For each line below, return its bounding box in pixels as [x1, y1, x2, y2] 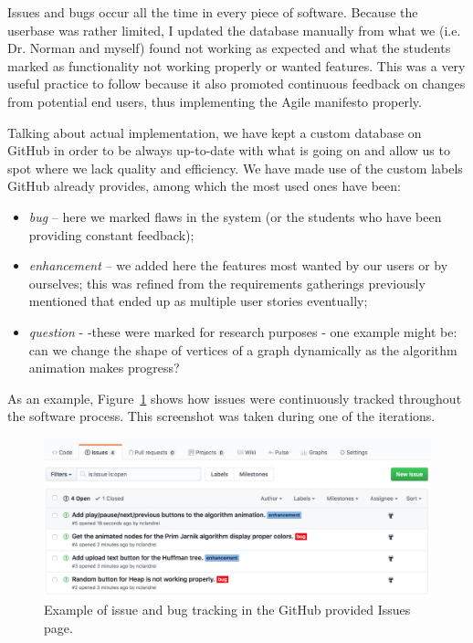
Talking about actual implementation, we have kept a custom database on [7, 122, 422, 142]
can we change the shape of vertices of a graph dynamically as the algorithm [28, 340, 457, 359]
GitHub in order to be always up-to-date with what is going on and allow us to [7, 141, 450, 160]
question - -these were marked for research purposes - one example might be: [28, 321, 457, 341]
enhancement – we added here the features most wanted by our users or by [28, 256, 448, 275]
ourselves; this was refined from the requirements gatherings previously [28, 273, 426, 292]
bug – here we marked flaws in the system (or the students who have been [28, 206, 442, 226]
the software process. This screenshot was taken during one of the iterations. [7, 406, 436, 426]
